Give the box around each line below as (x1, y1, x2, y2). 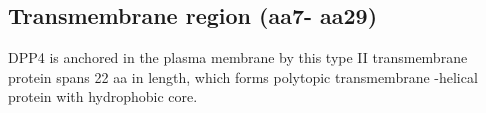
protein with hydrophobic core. (8, 86, 198, 107)
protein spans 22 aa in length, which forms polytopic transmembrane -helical (8, 66, 478, 87)
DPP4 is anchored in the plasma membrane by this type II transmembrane (8, 47, 468, 68)
